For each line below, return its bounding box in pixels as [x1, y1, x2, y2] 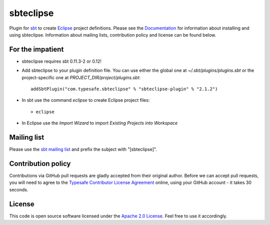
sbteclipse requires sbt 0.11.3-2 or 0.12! [21, 58, 102, 64]
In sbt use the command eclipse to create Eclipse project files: [21, 97, 150, 103]
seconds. [9, 186, 28, 192]
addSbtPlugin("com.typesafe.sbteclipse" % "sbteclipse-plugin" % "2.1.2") [30, 86, 218, 92]
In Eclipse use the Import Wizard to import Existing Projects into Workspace [21, 120, 178, 126]
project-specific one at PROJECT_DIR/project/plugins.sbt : [21, 74, 141, 80]
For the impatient [9, 45, 64, 54]
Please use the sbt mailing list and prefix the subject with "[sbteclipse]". [9, 146, 157, 152]
